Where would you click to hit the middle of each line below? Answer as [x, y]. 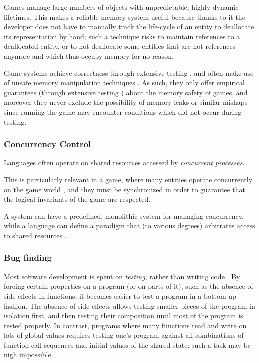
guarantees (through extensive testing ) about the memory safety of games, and [126, 92]
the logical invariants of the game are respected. [77, 199]
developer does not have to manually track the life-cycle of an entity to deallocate [129, 26]
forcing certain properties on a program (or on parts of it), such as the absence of [129, 286]
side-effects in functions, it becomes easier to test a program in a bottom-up [120, 296]
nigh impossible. [29, 355]
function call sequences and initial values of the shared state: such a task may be [128, 345]
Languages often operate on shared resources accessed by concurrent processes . [124, 162]
